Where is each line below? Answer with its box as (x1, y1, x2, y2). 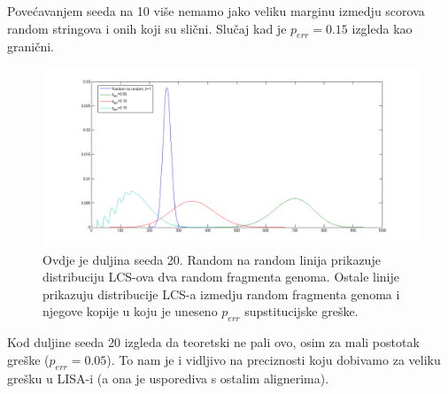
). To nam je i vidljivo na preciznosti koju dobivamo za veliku (106, 350, 441, 368)
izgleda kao (351, 19, 413, 37)
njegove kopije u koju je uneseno (42, 302, 218, 321)
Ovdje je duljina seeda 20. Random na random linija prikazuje (42, 250, 381, 268)
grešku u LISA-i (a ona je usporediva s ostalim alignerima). (7, 368, 329, 387)
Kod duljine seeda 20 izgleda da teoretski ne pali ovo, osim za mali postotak (7, 333, 420, 352)
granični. (7, 37, 54, 56)
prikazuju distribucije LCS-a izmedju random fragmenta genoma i (42, 284, 400, 303)
